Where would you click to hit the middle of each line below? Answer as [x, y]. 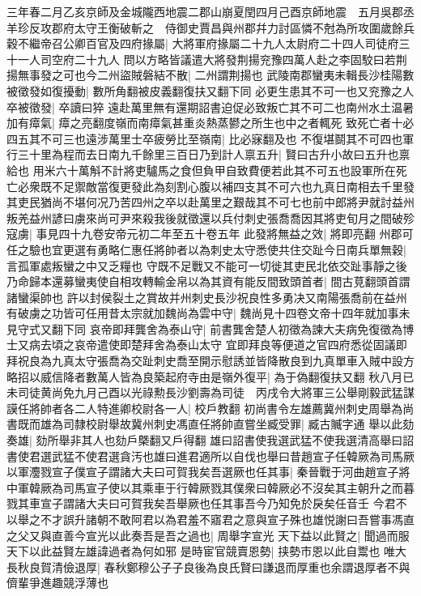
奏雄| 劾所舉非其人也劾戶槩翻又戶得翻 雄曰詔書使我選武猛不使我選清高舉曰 [205, 440]
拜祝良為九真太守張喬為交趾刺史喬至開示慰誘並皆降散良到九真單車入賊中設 [205, 361]
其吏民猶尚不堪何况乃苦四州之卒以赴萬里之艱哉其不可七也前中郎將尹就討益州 [210, 202]
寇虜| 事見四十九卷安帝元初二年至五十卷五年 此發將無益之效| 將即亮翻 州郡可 [210, 234]
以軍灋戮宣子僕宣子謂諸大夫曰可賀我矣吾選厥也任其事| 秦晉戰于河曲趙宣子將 [208, 472]
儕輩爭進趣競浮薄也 [57, 583]
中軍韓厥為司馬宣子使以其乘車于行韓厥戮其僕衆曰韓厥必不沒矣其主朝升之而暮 [210, 487]
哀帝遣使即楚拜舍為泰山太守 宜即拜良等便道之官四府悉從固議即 [240, 345]
